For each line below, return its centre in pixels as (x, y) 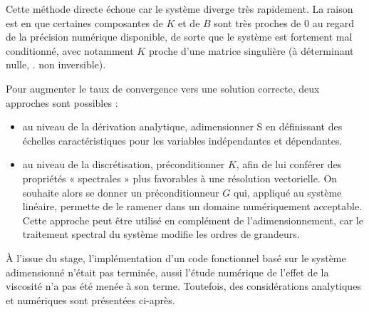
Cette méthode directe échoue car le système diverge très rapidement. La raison (180, 9)
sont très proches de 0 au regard (284, 22)
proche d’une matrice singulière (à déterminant (251, 50)
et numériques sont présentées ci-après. (90, 300)
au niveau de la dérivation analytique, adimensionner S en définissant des (182, 126)
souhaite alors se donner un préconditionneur (121, 192)
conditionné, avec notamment (70, 50)
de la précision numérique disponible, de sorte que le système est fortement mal (179, 37)
